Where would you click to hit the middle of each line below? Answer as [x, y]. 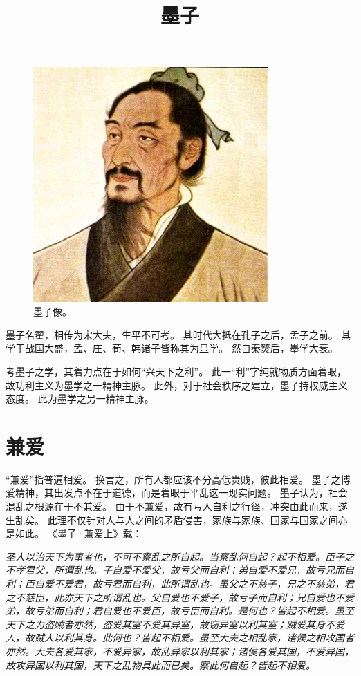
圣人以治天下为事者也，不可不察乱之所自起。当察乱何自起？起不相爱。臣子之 [180, 556]
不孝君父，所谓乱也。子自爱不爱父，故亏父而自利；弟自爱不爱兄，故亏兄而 [175, 570]
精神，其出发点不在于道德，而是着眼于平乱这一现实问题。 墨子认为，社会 [181, 492]
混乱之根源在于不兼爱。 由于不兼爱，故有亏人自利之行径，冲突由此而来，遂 [177, 506]
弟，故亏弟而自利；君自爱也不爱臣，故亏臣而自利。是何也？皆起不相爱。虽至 [180, 611]
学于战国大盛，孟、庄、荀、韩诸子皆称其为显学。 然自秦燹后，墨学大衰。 [172, 348]
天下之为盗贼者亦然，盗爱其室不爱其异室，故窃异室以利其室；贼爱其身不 [170, 624]
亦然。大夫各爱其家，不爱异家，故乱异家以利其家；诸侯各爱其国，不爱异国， [180, 651]
